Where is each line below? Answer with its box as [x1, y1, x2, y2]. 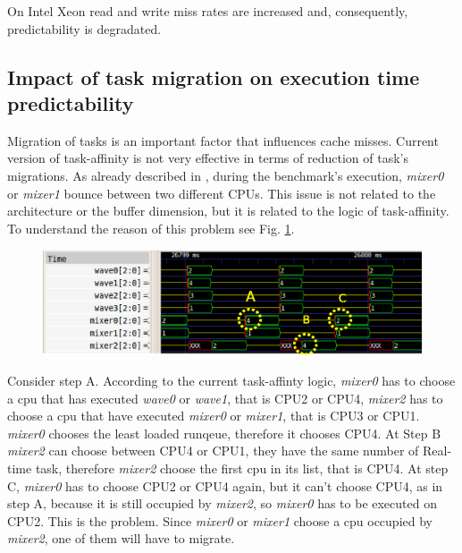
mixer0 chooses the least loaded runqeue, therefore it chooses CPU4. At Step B [7, 423, 441, 442]
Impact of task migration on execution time [7, 63, 420, 90]
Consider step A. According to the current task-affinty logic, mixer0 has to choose [7, 370, 456, 389]
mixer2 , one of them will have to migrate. [7, 529, 235, 548]
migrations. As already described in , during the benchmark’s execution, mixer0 [7, 166, 444, 184]
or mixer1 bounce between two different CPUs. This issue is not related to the [7, 183, 436, 202]
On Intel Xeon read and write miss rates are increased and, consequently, [7, 2, 408, 20]
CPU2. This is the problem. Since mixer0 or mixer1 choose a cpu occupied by [7, 511, 433, 530]
